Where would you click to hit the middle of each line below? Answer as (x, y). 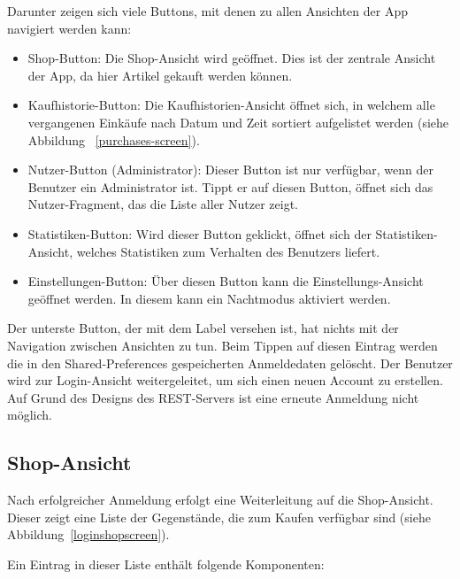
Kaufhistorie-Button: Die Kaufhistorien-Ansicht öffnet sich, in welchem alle (231, 105)
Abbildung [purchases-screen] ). (114, 139)
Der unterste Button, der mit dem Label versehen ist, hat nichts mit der (203, 328)
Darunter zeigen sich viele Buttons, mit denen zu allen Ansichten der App (207, 11)
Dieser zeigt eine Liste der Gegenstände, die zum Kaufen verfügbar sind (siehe (219, 517)
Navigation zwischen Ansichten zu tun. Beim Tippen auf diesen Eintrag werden (222, 345)
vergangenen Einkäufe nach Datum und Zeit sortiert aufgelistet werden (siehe (238, 122)
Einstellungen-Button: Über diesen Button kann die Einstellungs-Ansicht (226, 281)
